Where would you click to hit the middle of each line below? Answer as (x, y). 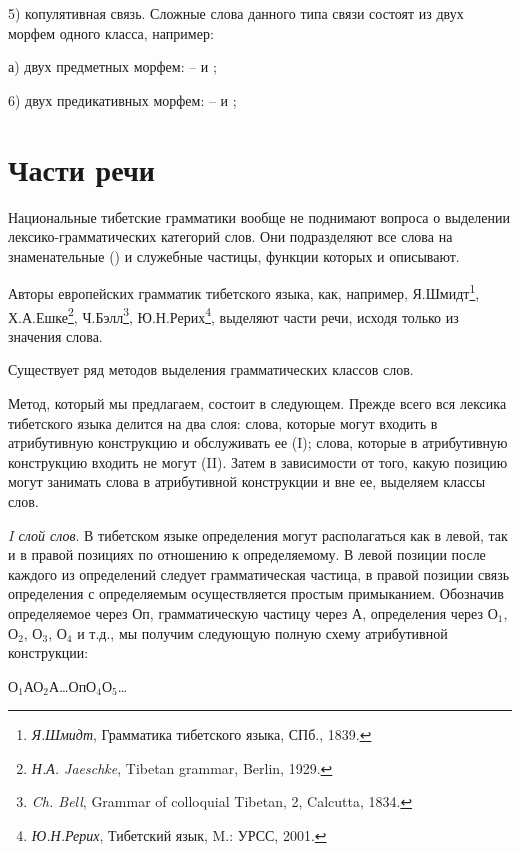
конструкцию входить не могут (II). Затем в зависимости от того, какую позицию (258, 461)
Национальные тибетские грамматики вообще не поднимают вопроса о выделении (259, 216)
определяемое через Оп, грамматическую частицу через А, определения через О (253, 612)
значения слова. (55, 335)
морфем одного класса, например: (111, 32)
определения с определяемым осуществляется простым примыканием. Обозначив (256, 593)
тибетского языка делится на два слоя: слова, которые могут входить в (223, 422)
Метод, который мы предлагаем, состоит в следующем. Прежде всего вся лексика (257, 402)
